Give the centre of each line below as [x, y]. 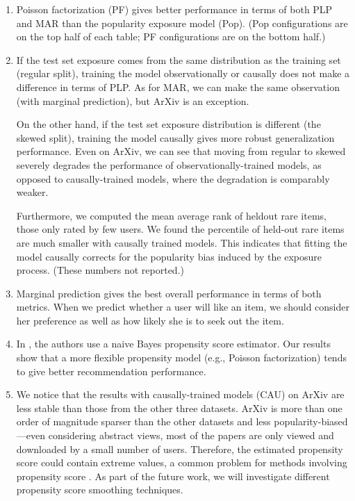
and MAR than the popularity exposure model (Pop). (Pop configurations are [182, 23]
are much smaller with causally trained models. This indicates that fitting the [182, 242]
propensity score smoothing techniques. [100, 490]
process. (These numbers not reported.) [100, 270]
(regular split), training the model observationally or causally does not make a [183, 73]
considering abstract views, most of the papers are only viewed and [191, 435]
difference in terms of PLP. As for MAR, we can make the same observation [178, 87]
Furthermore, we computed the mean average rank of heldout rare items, [171, 215]
